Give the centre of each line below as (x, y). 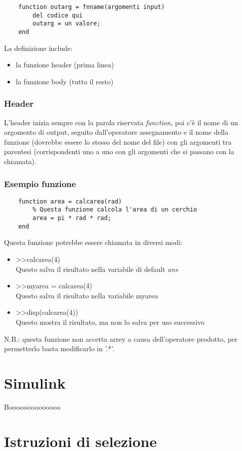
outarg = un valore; (67, 24)
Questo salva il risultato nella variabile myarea (87, 295)
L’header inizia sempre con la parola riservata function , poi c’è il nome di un (121, 122)
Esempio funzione (40, 183)
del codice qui (58, 15)
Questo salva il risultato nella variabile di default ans (97, 269)
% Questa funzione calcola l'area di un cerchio (115, 210)
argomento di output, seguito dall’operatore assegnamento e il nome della (116, 132)
